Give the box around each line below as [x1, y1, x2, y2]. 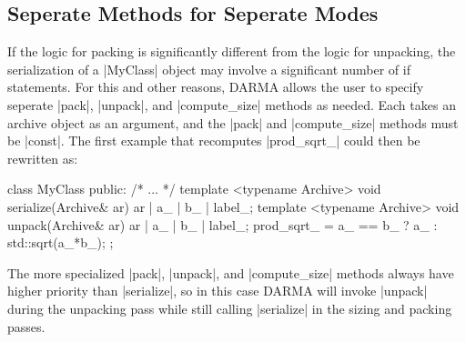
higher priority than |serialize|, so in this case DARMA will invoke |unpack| [7, 281, 428, 300]
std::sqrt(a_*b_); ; [7, 233, 114, 252]
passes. [7, 317, 46, 336]
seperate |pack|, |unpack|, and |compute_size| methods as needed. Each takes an [7, 95, 456, 114]
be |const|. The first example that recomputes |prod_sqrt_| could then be [7, 131, 420, 150]
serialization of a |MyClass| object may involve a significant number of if [7, 59, 410, 78]
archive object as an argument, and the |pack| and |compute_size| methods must [7, 113, 459, 132]
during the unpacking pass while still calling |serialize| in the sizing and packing [7, 298, 452, 317]
